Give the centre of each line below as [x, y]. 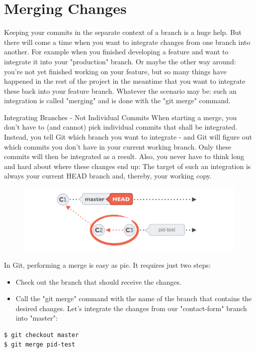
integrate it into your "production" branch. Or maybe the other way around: [120, 61]
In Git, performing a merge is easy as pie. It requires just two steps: [107, 264]
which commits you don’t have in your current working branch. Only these [118, 146]
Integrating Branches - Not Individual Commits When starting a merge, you [121, 117]
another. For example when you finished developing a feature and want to [116, 52]
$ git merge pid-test [40, 345]
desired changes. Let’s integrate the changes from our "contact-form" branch [131, 308]
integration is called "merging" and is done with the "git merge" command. [117, 100]
